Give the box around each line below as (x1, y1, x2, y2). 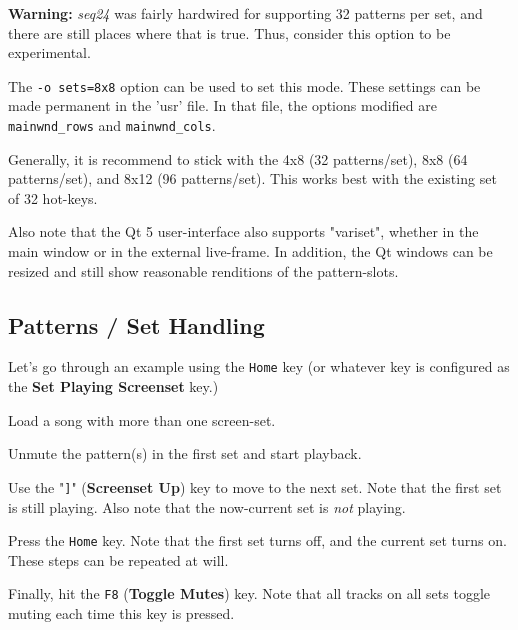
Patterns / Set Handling (8, 309, 265, 340)
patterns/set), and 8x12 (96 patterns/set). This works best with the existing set (8, 168, 497, 189)
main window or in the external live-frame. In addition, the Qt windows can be (8, 241, 493, 262)
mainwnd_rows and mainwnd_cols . (8, 115, 216, 136)
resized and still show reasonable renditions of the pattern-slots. (8, 260, 399, 281)
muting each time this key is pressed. (8, 603, 235, 624)
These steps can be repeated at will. (8, 549, 229, 570)
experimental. (8, 42, 91, 63)
